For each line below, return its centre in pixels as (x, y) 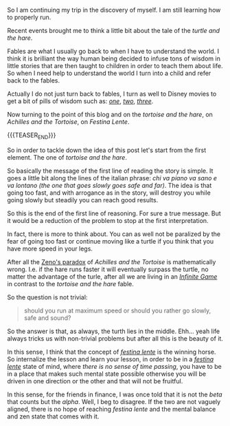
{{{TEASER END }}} (32, 136)
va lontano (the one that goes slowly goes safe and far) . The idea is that (110, 185)
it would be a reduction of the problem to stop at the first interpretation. (108, 220)
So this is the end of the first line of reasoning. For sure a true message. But (114, 213)
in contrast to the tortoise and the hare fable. (70, 284)
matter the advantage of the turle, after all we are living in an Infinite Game (112, 276)
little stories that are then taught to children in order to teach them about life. (115, 66)
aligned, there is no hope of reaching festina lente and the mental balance (112, 409)
